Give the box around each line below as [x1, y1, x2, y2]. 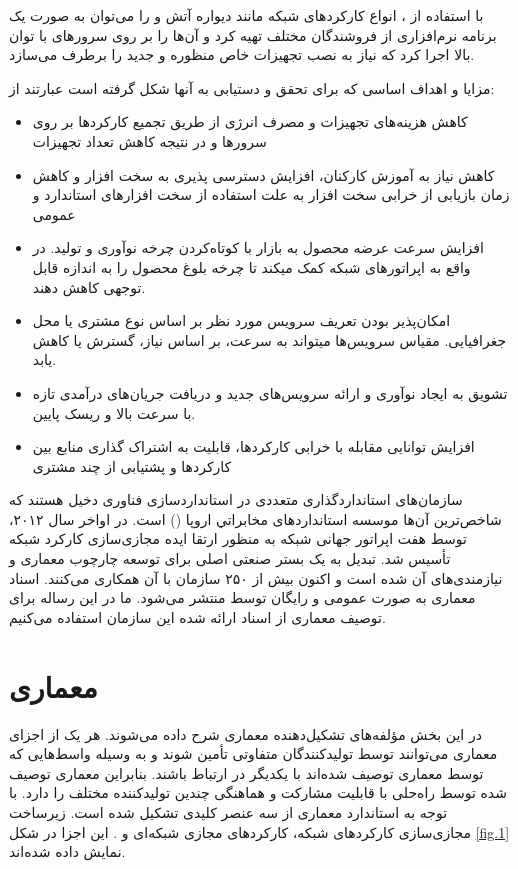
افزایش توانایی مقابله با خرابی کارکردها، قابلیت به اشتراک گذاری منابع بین [32, 436, 475, 457]
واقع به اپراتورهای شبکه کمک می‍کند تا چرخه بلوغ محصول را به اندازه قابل [32, 256, 471, 277]
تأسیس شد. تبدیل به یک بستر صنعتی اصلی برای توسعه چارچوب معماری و [9, 548, 451, 569]
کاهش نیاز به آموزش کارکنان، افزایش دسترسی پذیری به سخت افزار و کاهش [32, 164, 495, 185]
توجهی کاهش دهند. [32, 276, 146, 297]
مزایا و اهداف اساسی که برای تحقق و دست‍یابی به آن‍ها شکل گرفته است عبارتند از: [9, 77, 495, 98]
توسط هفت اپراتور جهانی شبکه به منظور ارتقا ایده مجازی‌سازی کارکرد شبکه [9, 528, 467, 549]
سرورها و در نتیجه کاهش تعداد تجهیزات [32, 130, 267, 151]
